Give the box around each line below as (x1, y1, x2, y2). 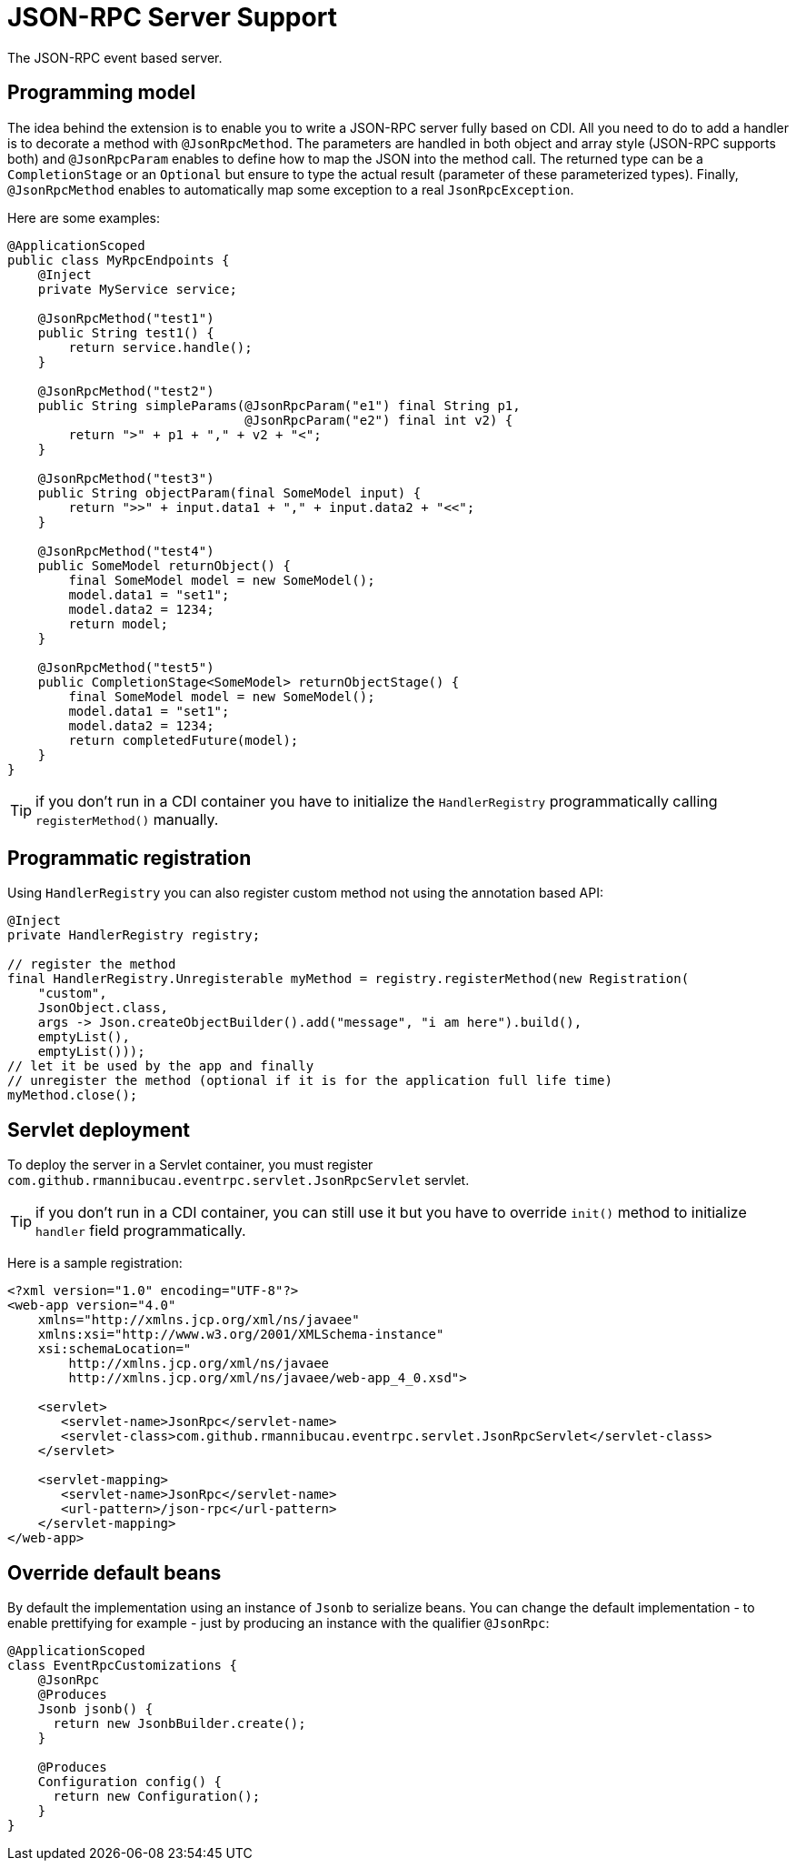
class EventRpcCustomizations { (7, 1658, 237, 1673)
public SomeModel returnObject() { (37, 557, 291, 573)
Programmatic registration (7, 847, 252, 870)
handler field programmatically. (35, 1221, 246, 1240)
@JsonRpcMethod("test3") (37, 470, 214, 486)
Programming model (7, 81, 196, 105)
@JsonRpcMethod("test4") (37, 543, 214, 558)
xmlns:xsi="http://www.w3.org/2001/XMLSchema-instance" (37, 1327, 444, 1342)
